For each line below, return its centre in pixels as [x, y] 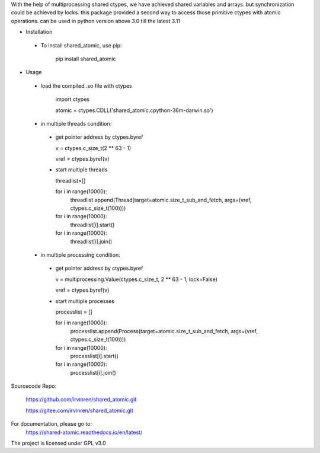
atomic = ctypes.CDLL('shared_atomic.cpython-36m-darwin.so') [134, 110]
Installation [39, 32]
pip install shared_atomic [86, 59]
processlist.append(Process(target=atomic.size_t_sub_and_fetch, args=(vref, [164, 331]
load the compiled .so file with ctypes [87, 85]
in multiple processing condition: [81, 254]
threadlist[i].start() [92, 225]
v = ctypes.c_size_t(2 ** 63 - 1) [93, 148]
